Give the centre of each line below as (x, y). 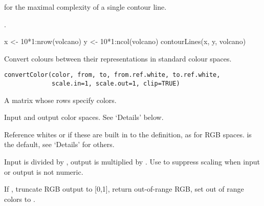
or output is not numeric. (44, 171)
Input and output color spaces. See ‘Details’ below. (84, 117)
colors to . (20, 199)
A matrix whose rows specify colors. (60, 100)
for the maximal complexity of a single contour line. (85, 7)
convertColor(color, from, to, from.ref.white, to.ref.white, (112, 75)
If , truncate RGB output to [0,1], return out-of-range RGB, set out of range (124, 189)
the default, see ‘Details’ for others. (59, 144)
